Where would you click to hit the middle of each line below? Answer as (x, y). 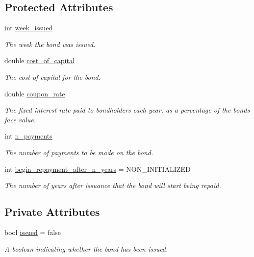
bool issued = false (33, 232)
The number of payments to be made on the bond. (79, 152)
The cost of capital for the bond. (52, 77)
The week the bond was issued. (50, 44)
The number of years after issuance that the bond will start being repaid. (113, 185)
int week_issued (29, 28)
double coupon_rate (35, 93)
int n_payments (28, 136)
